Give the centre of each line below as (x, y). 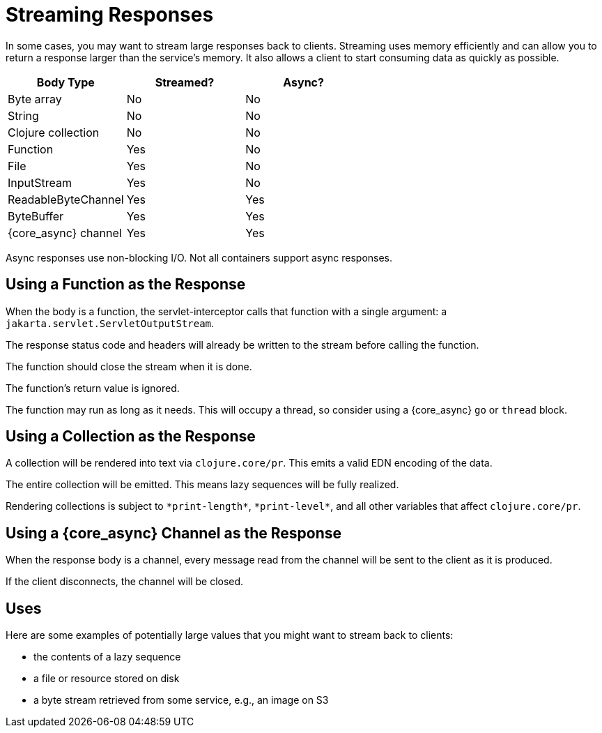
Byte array (35, 99)
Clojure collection (54, 132)
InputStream (40, 182)
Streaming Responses (110, 15)
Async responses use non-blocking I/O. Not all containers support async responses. (199, 257)
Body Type (65, 82)
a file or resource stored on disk (107, 679)
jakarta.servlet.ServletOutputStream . (110, 323)
